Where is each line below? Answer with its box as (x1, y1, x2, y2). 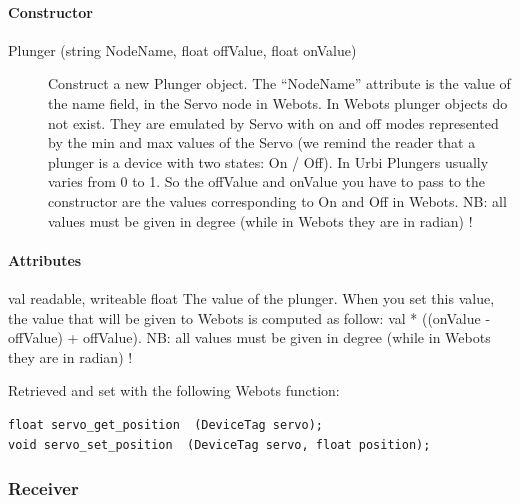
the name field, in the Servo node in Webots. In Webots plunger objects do (48, 92, 508, 113)
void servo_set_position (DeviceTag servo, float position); (8, 437, 431, 452)
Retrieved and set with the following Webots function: (8, 380, 340, 401)
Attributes (8, 249, 82, 270)
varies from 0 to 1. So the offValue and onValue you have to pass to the (48, 171, 486, 192)
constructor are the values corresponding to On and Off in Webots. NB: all (48, 190, 507, 211)
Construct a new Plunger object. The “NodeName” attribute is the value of (48, 73, 511, 94)
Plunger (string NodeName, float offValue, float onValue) (8, 39, 357, 60)
